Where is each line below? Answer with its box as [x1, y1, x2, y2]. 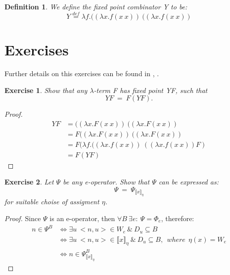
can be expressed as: [158, 177, 219, 187]
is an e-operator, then [49, 213, 115, 224]
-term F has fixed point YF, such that [93, 85, 208, 95]
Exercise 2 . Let [4, 177, 54, 187]
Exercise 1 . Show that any [4, 85, 88, 95]
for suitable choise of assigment [4, 196, 99, 207]
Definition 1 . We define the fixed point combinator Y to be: [4, 1, 187, 11]
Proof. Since [4, 213, 41, 224]
